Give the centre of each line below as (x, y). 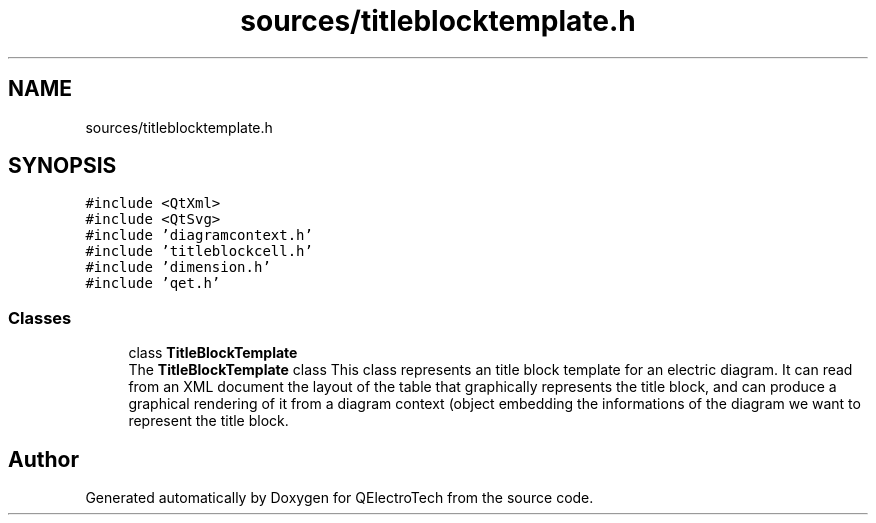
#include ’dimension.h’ (178, 267)
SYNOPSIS (62, 166)
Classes (40, 317)
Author (43, 459)
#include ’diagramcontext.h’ (199, 235)
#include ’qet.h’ (153, 283)
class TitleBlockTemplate (213, 353)
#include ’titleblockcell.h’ (199, 251)
